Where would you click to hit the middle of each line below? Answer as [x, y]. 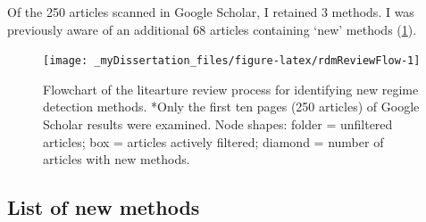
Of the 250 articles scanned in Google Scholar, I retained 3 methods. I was [211, 12]
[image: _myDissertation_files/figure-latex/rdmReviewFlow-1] [232, 61]
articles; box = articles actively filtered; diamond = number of [213, 141]
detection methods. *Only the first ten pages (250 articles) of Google [231, 107]
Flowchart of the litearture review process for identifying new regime [231, 89]
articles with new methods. [117, 159]
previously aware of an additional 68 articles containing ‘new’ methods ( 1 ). [212, 29]
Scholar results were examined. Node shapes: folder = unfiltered [218, 124]
